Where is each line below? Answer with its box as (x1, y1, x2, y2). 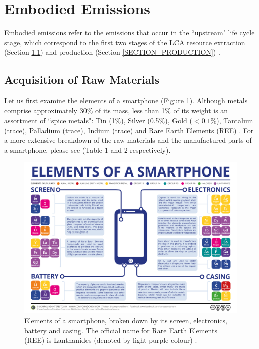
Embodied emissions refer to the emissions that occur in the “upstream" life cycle (4, 27, 255, 38)
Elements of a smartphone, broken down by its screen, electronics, (24, 315, 227, 326)
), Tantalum (216, 115, 253, 126)
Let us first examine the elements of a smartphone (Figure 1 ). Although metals (4, 95, 248, 106)
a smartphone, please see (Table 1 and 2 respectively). (4, 145, 171, 155)
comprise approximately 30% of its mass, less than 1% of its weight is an (4, 105, 228, 115)
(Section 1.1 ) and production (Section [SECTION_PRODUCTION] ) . (4, 47, 220, 57)
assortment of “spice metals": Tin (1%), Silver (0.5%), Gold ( (4, 115, 192, 126)
